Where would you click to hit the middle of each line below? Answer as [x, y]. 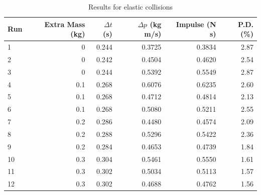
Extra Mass [65, 24]
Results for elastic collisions [130, 7]
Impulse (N [196, 24]
